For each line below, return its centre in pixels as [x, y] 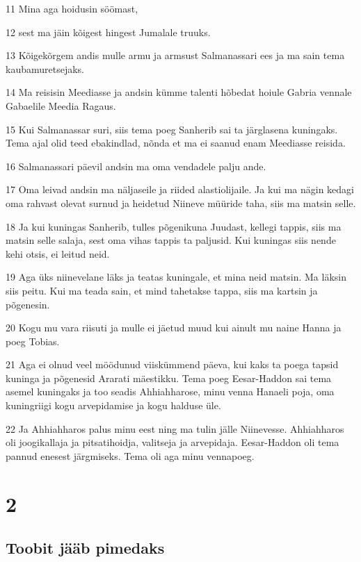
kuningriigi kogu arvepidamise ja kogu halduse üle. [113, 405]
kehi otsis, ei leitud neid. [58, 253]
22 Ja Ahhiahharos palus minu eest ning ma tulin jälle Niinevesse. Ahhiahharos [175, 428]
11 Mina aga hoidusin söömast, [72, 8]
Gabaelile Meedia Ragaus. [61, 105]
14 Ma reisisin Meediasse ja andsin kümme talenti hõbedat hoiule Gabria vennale [179, 92]
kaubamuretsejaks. [45, 68]
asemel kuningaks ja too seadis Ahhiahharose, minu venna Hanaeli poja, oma [170, 391]
